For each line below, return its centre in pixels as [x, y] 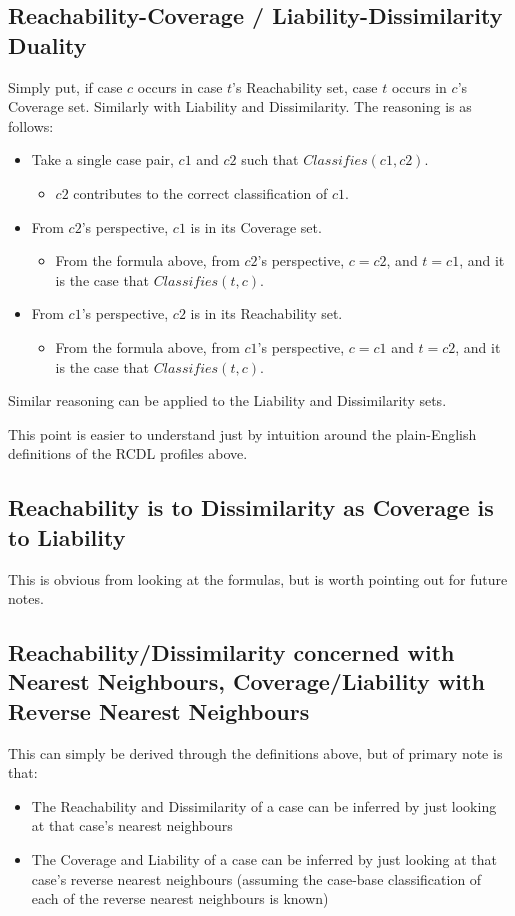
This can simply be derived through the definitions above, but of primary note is [255, 752]
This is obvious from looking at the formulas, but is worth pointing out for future [258, 578]
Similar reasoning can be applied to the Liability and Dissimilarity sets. [227, 400]
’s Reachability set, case [305, 86]
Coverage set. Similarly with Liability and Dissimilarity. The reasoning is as [240, 106]
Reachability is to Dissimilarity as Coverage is [251, 507]
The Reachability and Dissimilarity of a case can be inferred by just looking [264, 805]
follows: [31, 125]
